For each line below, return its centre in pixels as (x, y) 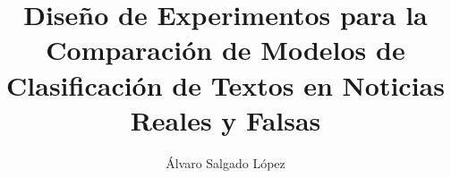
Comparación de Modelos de (225, 50)
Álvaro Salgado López (225, 162)
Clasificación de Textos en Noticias (225, 85)
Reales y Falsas (225, 119)
